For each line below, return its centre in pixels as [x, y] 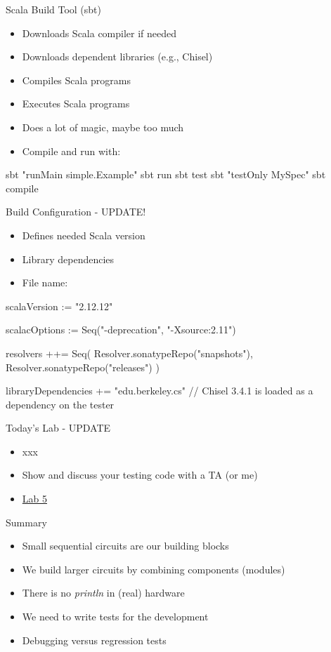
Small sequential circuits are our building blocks [125, 546]
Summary [26, 522]
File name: [45, 282]
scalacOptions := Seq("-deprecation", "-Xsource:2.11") [121, 330]
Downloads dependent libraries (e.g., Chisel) [117, 56]
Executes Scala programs [76, 104]
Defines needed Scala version [84, 235]
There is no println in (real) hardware [103, 593]
